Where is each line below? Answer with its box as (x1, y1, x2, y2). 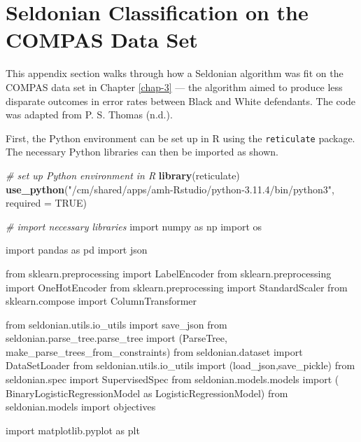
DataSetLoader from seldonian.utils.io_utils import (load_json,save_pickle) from (6, 358, 355, 373)
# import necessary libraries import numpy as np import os (6, 219, 262, 233)
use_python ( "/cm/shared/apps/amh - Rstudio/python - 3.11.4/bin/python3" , (6, 181, 334, 196)
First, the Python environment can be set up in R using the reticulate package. (6, 130, 355, 145)
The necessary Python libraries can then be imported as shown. (6, 144, 279, 159)
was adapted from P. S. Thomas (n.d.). (6, 107, 173, 122)
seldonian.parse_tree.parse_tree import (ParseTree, (6, 331, 227, 345)
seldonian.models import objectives (6, 399, 156, 414)
